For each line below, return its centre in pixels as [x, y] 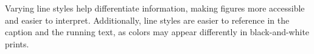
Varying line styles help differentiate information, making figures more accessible [155, 8]
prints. [17, 43]
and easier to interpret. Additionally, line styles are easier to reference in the [147, 20]
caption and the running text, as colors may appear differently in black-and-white [157, 32]
